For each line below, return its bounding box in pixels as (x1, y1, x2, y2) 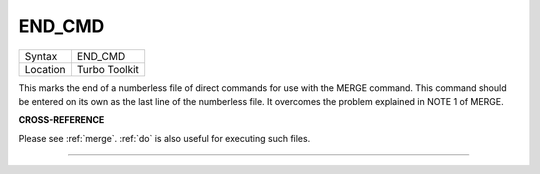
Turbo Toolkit (76, 62, 140, 76)
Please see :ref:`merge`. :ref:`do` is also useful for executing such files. (18, 132, 311, 144)
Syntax (24, 49, 58, 63)
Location (24, 62, 66, 76)
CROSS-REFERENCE (18, 114, 105, 126)
